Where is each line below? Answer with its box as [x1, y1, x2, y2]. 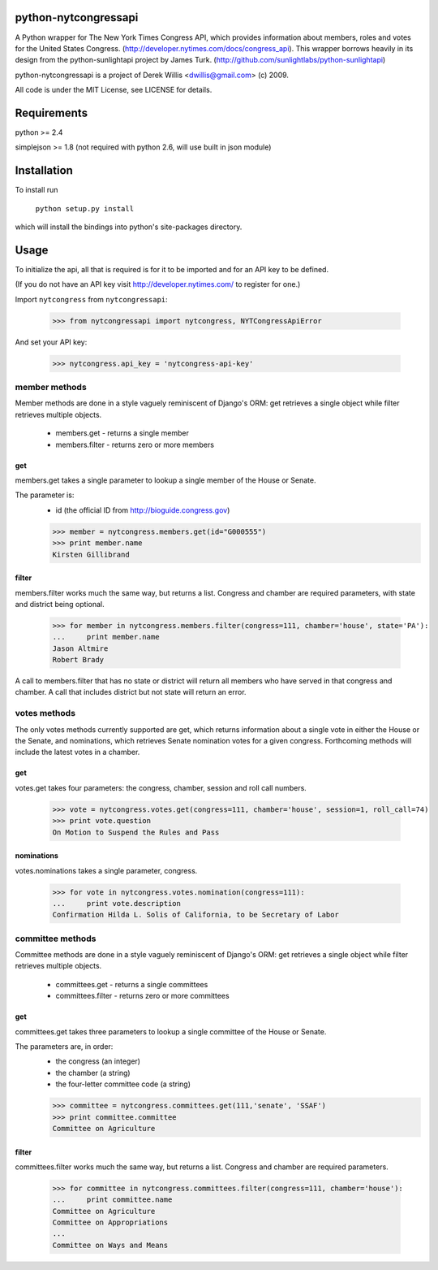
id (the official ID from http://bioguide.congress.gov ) [55, 505, 230, 515]
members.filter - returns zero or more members [55, 440, 215, 449]
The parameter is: [15, 490, 75, 500]
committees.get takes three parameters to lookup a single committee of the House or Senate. [15, 1026, 327, 1036]
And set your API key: [15, 337, 88, 347]
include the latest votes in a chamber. [15, 748, 140, 757]
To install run [15, 185, 58, 195]
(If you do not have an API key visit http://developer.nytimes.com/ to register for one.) [15, 280, 301, 289]
